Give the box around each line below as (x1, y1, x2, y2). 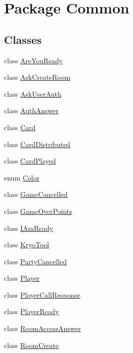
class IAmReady (4, 222, 53, 233)
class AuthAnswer (4, 105, 59, 116)
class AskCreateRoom (4, 72, 71, 82)
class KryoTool (4, 239, 49, 250)
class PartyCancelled (4, 256, 67, 266)
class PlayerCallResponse (4, 289, 81, 300)
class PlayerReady (4, 306, 59, 317)
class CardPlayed (4, 156, 56, 166)
